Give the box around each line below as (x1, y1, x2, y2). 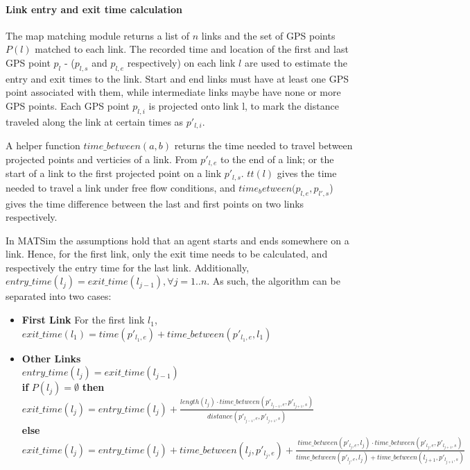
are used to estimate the (244, 55, 347, 69)
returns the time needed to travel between (174, 138, 353, 153)
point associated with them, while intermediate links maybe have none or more (6, 85, 341, 99)
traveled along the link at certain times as (6, 114, 184, 128)
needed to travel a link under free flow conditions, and (6, 180, 236, 194)
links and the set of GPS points (201, 28, 336, 42)
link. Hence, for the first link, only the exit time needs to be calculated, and (6, 246, 328, 261)
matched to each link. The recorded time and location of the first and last (35, 42, 349, 56)
